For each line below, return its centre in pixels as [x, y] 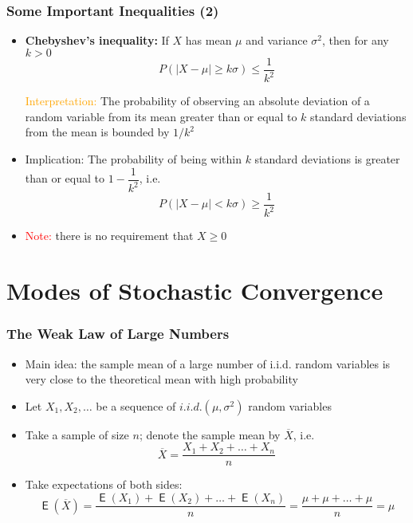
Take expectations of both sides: [104, 484]
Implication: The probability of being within [133, 159]
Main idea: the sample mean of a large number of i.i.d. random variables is [208, 363]
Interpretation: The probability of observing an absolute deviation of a [197, 101]
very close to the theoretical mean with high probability [161, 379]
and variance [277, 40]
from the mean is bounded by [97, 132]
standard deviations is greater [327, 159]
